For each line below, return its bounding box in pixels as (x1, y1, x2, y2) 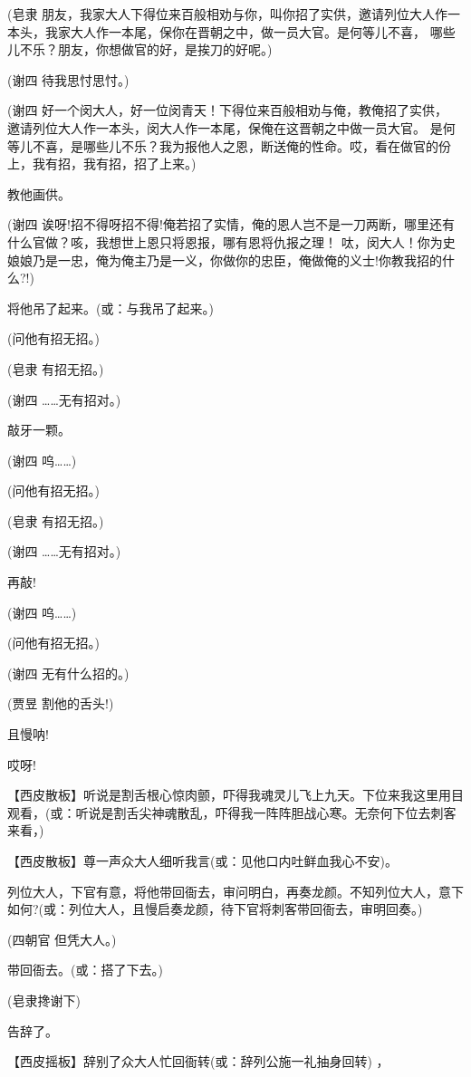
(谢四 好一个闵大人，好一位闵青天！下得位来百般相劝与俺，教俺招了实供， (7, 101, 448, 120)
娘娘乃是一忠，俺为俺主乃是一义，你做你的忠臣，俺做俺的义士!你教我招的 (7, 250, 442, 269)
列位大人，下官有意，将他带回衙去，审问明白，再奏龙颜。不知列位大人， (7, 881, 438, 900)
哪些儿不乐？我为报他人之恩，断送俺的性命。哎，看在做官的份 (82, 136, 451, 155)
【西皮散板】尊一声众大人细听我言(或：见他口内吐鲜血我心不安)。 (7, 851, 398, 870)
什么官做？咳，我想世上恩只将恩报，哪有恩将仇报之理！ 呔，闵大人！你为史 (7, 232, 456, 251)
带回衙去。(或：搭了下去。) (7, 960, 163, 979)
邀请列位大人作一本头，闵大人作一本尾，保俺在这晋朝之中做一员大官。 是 (7, 118, 443, 137)
